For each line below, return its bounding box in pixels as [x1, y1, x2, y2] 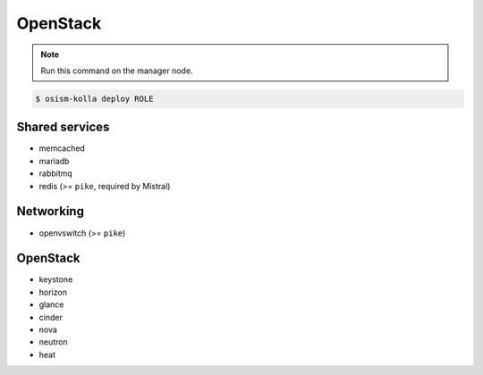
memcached [38, 143, 85, 154]
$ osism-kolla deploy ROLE [35, 94, 154, 104]
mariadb [38, 155, 70, 166]
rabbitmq [38, 168, 73, 179]
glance [38, 299, 64, 310]
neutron [38, 337, 68, 347]
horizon [38, 287, 67, 297]
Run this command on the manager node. [40, 65, 193, 76]
